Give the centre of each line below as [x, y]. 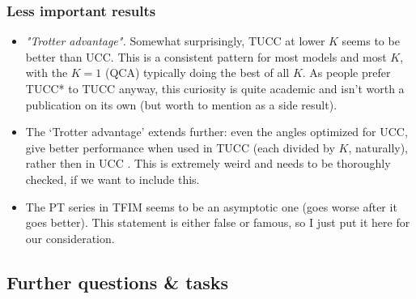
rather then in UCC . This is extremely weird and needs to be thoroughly [208, 163]
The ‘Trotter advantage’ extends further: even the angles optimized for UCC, [216, 132]
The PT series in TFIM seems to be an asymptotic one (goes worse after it [211, 206]
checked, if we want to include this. [112, 179]
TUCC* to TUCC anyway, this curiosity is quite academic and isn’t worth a [215, 88]
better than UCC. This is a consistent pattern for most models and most [206, 56]
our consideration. [70, 238]
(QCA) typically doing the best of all [197, 73]
